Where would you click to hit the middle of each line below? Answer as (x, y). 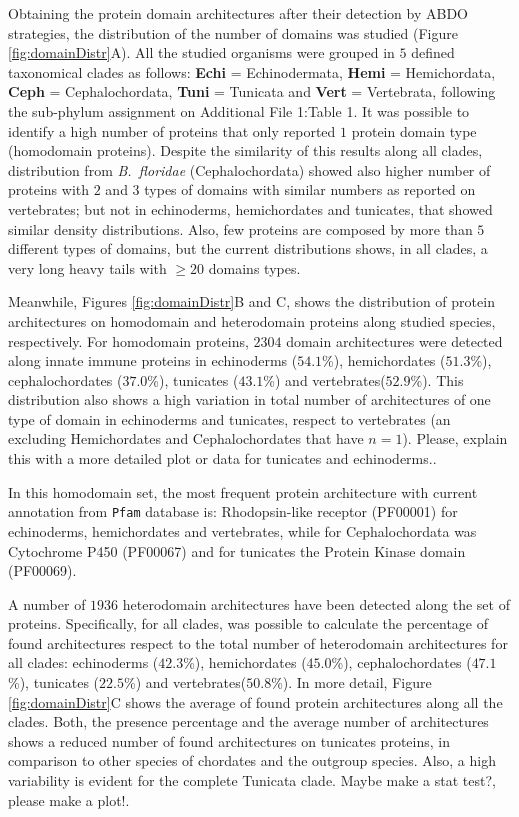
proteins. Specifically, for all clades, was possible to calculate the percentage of (248, 623)
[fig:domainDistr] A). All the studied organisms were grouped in (201, 52)
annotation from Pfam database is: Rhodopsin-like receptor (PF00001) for (233, 511)
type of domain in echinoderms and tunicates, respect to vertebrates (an (229, 418)
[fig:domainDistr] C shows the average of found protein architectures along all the (255, 701)
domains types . (254, 267)
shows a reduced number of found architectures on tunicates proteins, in (229, 740)
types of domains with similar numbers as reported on (310, 189)
